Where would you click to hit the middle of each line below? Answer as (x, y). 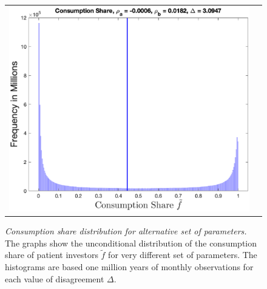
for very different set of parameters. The (183, 255)
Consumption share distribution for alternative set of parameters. (126, 231)
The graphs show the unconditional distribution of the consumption (131, 243)
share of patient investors (52, 255)
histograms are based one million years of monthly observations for (129, 267)
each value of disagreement (55, 278)
